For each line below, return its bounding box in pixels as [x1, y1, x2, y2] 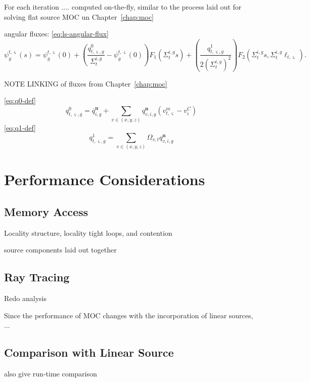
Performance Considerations [4, 169, 205, 190]
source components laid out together [4, 244, 117, 255]
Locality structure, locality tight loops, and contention [4, 227, 172, 238]
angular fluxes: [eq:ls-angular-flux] [4, 28, 109, 39]
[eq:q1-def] [4, 122, 36, 133]
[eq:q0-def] [4, 95, 36, 106]
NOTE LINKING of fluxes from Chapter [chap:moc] [4, 78, 167, 89]
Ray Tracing [4, 269, 70, 285]
